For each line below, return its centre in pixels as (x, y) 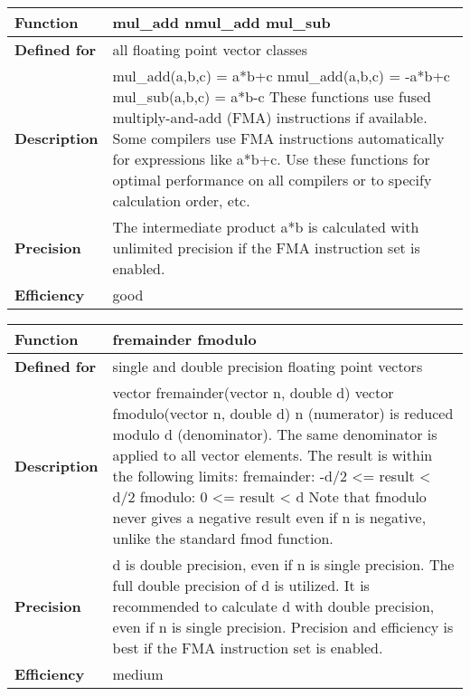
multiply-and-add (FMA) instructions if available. (270, 117)
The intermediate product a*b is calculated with (266, 227)
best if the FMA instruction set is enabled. (248, 648)
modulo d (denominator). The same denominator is (275, 434)
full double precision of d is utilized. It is (241, 585)
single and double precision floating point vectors (268, 366)
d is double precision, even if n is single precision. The (283, 564)
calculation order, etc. (181, 200)
